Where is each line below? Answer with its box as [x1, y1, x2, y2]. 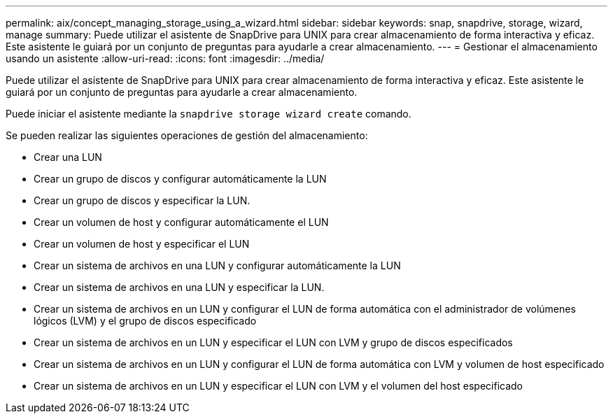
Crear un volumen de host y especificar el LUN [34, 238, 250, 250]
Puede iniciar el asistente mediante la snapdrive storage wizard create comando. [6, 108, 411, 120]
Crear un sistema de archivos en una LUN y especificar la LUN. [34, 281, 325, 293]
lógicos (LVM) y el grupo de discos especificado [34, 315, 257, 327]
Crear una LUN [34, 151, 102, 163]
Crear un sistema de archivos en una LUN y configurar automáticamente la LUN [34, 260, 401, 271]
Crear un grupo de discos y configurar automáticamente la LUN [34, 173, 327, 185]
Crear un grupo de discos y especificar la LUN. [34, 194, 251, 206]
